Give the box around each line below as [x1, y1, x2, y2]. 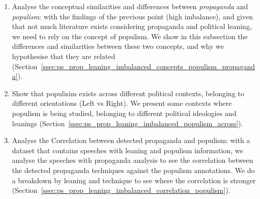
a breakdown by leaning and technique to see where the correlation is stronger [12, 175, 256, 185]
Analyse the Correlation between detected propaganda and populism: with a [12, 135, 250, 146]
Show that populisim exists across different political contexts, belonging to [12, 88, 244, 98]
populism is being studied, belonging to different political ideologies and [12, 107, 237, 118]
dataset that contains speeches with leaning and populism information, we [12, 145, 243, 155]
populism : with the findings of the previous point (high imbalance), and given [12, 11, 253, 21]
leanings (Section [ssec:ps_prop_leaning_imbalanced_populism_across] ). [12, 118, 243, 128]
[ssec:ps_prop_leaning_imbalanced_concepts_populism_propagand [41, 61, 255, 71]
